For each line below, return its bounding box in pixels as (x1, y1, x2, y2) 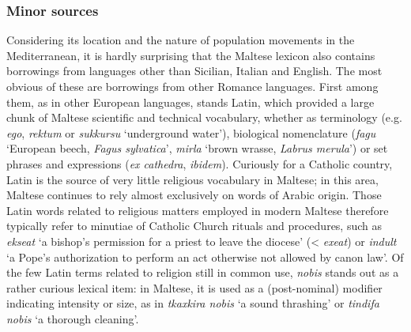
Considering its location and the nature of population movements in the (6, 32, 355, 48)
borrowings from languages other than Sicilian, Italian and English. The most (6, 62, 383, 79)
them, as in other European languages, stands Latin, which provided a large (6, 93, 375, 110)
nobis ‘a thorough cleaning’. (6, 310, 139, 326)
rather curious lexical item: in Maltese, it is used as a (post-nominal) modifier (6, 279, 383, 296)
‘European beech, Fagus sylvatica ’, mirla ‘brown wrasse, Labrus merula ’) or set (6, 140, 388, 157)
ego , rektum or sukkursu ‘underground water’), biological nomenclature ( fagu (6, 124, 376, 141)
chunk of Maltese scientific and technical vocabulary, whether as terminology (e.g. (6, 109, 402, 126)
